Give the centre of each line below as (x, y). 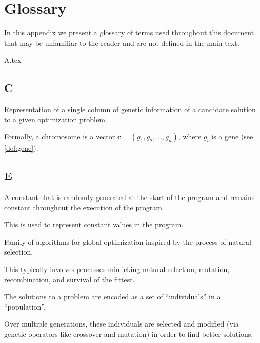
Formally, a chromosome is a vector (60, 137)
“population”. (25, 306)
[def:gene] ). (21, 148)
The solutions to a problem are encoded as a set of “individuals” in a (113, 296)
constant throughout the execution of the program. (84, 207)
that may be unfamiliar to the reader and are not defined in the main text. (122, 42)
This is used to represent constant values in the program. (94, 224)
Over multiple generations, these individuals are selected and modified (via (122, 324)
